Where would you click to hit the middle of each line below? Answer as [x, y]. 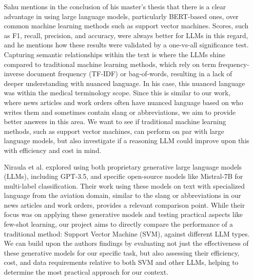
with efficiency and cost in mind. [53, 150]
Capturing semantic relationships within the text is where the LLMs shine [115, 54]
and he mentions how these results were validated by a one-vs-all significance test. [126, 45]
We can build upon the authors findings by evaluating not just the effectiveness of [126, 243]
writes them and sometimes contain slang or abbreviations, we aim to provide [120, 112]
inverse [14, 74]
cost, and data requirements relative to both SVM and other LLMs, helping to [121, 262]
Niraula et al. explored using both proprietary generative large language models [123, 166]
